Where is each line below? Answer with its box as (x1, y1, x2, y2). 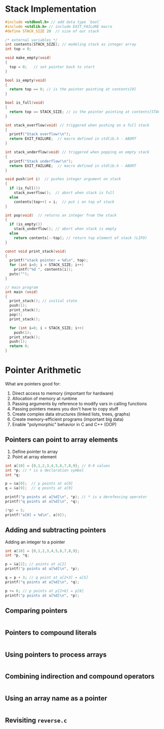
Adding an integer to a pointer (5, 539, 65, 545)
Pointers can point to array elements (5, 436, 118, 444)
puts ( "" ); (9, 272, 29, 277)
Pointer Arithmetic (5, 365, 82, 376)
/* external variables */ (5, 38, 58, 43)
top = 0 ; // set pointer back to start (9, 64, 95, 69)
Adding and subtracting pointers (5, 526, 106, 535)
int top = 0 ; (5, 46, 32, 52)
